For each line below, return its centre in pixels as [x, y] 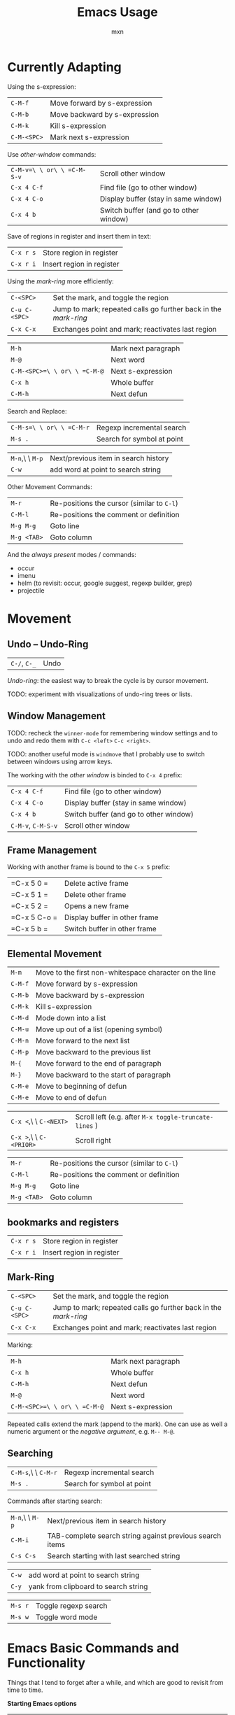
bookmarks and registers [63, 1222]
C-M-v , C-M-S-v [34, 825]
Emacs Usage [117, 12]
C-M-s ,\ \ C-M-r [34, 1472]
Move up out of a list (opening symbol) [99, 1029]
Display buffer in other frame [111, 917]
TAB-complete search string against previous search [134, 1535]
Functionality [47, 1663]
